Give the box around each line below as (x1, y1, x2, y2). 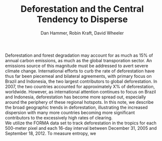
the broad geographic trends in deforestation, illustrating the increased (5, 104, 148, 110)
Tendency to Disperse (36, 14, 128, 25)
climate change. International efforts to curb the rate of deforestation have (5, 68, 155, 74)
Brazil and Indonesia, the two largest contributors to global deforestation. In (5, 78, 158, 84)
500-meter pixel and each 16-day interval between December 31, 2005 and (5, 125, 157, 131)
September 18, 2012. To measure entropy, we (5, 130, 96, 136)
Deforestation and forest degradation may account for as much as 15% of (5, 52, 153, 58)
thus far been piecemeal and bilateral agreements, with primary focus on (5, 73, 152, 79)
